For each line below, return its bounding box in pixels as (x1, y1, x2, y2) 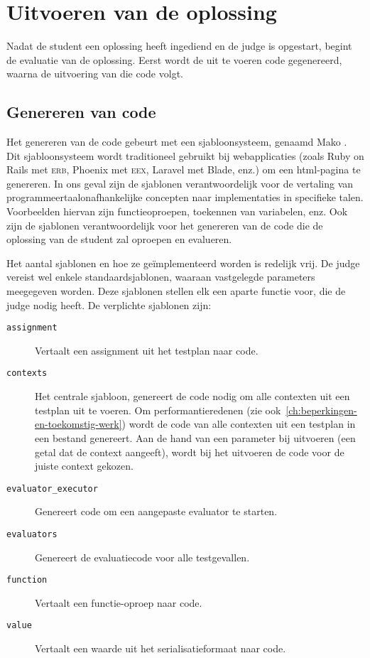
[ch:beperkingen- (285, 402, 357, 417)
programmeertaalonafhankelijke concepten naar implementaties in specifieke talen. (6, 190, 364, 205)
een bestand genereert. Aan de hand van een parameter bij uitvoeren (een (35, 430, 356, 445)
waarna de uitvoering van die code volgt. (6, 66, 183, 81)
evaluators (6, 529, 58, 539)
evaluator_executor (6, 483, 98, 494)
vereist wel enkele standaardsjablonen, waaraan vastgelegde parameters (6, 269, 315, 284)
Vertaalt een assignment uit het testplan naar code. (35, 343, 259, 357)
